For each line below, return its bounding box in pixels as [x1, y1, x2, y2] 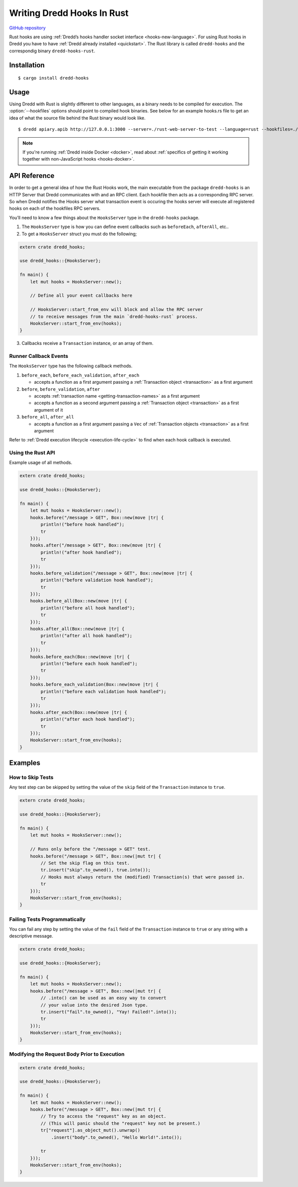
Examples [9, 759, 41, 767]
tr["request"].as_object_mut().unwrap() [40, 1127, 141, 1133]
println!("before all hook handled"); [40, 605, 135, 611]
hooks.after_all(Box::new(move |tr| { [30, 626, 125, 632]
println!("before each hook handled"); [40, 661, 138, 666]
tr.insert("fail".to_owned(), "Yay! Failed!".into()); [40, 1009, 177, 1015]
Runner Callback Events [9, 353, 69, 360]
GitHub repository [9, 25, 46, 31]
